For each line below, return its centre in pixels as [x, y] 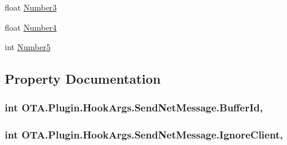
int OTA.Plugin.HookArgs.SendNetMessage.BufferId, [134, 108]
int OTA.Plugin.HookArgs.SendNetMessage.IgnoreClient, [144, 135]
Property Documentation [83, 79]
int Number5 [28, 47]
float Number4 [31, 27]
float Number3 [31, 7]
